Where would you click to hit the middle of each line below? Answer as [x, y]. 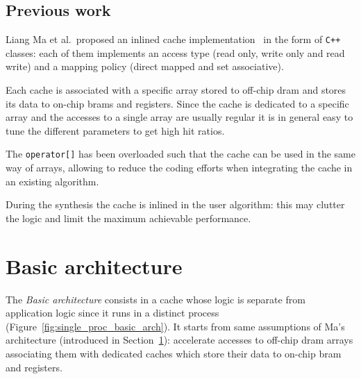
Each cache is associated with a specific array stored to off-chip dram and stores [176, 90]
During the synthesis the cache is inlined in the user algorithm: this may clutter [175, 204]
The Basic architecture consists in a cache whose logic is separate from [156, 299]
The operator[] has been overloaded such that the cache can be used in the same [180, 154]
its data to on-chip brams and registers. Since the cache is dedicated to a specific [177, 103]
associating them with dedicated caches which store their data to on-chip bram [174, 353]
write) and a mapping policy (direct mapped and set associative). [145, 66]
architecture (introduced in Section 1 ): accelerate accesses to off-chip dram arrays [179, 340]
